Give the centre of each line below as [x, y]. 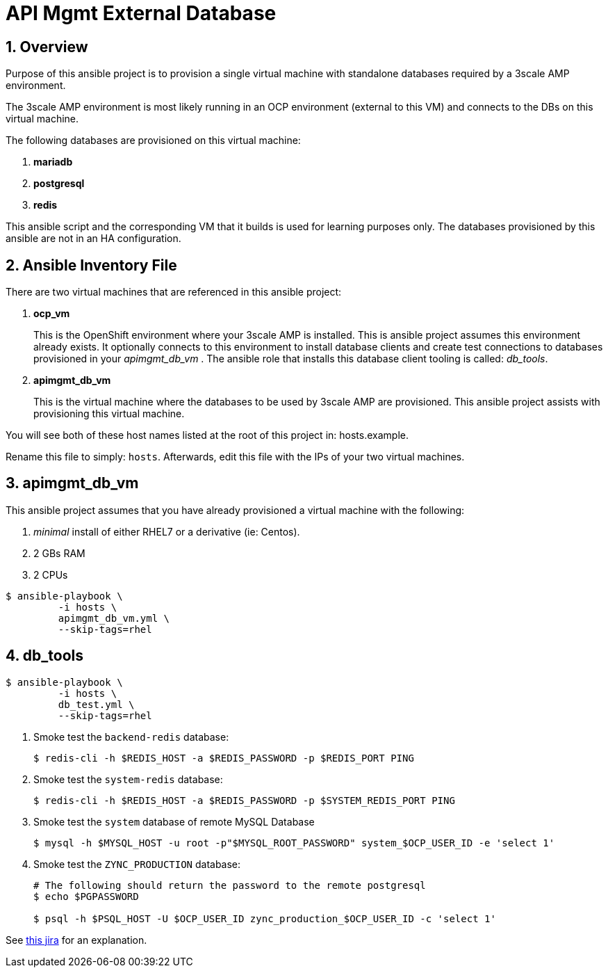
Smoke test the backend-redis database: [131, 737]
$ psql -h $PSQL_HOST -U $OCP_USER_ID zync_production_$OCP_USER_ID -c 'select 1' [265, 918]
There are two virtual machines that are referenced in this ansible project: [174, 292]
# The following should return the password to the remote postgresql [230, 885]
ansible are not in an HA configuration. [93, 239]
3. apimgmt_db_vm [72, 483]
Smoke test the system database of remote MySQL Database [174, 821]
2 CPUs [51, 574]
